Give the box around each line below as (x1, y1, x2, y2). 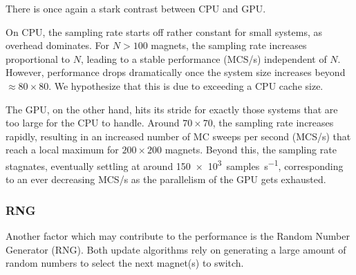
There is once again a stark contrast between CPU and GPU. (6, 1, 266, 15)
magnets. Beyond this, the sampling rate (165, 142, 337, 157)
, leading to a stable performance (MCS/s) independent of (80, 51, 327, 66)
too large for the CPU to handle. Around (6, 115, 180, 130)
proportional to (6, 51, 71, 66)
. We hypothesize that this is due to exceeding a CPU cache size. (48, 78, 324, 93)
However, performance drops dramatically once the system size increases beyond (6, 65, 346, 79)
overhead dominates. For (6, 38, 110, 53)
